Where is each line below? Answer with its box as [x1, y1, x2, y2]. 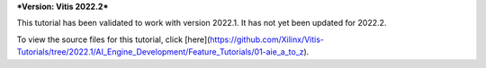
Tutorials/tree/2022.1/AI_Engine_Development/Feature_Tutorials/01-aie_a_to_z [16, 47, 305, 57]
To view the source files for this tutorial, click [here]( [16, 34, 211, 45]
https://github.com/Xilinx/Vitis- [210, 34, 324, 45]
